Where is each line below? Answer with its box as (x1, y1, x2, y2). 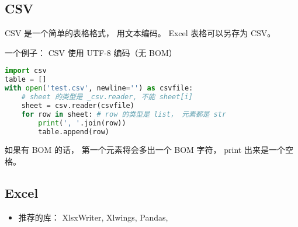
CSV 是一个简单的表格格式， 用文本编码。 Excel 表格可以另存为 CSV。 (5, 27, 276, 39)
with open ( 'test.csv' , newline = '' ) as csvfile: (5, 84, 193, 93)
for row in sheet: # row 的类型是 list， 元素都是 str (21, 110, 227, 118)
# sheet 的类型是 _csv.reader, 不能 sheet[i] (21, 93, 193, 102)
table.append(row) (38, 127, 109, 136)
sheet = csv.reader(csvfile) (21, 101, 134, 110)
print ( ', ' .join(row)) (38, 118, 126, 127)
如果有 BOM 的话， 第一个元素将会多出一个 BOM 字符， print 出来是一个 (5, 144, 285, 156)
